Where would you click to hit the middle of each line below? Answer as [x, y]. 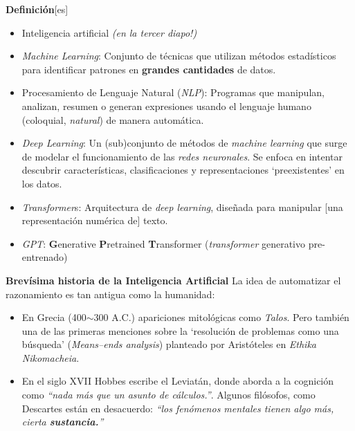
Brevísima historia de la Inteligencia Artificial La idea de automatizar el [173, 280]
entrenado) [45, 257]
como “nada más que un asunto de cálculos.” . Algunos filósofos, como [169, 395]
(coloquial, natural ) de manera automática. [113, 119]
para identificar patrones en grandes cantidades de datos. [149, 69]
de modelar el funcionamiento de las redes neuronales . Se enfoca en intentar [182, 156]
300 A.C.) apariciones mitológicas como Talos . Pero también [221, 317]
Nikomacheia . [51, 357]
